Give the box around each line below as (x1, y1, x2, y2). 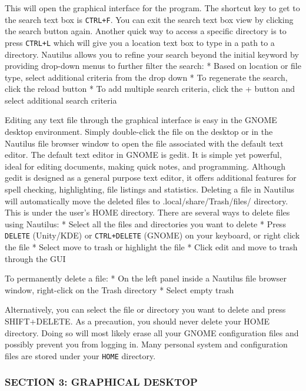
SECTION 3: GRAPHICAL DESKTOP (5, 375, 198, 389)
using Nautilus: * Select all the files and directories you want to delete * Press (5, 217, 286, 230)
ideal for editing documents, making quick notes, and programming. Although (5, 160, 286, 172)
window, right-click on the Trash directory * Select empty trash (5, 283, 234, 296)
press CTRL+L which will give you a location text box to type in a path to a (5, 36, 275, 48)
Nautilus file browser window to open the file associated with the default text (5, 137, 284, 149)
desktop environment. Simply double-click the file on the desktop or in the (5, 125, 273, 138)
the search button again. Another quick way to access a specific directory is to (5, 25, 287, 37)
